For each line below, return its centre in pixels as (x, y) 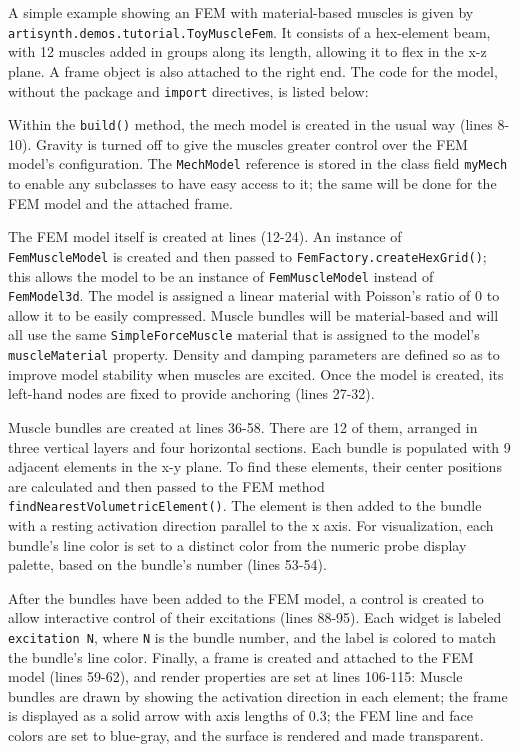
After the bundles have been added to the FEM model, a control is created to (246, 597)
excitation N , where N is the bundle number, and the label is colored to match (252, 637)
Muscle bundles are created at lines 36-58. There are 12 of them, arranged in (243, 426)
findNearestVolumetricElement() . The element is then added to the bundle (245, 505)
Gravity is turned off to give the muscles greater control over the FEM (251, 143)
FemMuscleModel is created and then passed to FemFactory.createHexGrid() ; (247, 255)
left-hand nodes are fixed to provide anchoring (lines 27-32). (191, 393)
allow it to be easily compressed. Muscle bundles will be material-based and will (253, 314)
